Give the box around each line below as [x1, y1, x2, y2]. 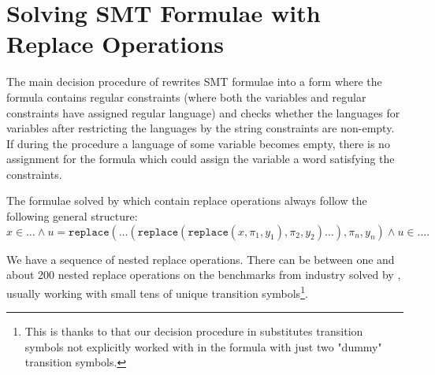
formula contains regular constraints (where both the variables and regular [6, 88, 366, 105]
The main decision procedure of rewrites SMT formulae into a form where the [6, 73, 382, 90]
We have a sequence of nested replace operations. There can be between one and [6, 251, 395, 267]
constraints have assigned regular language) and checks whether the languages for [6, 104, 400, 121]
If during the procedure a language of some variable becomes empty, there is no [6, 135, 390, 151]
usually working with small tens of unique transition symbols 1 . [6, 282, 308, 301]
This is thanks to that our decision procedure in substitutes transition [24, 323, 363, 340]
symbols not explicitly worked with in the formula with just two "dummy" [24, 338, 382, 355]
